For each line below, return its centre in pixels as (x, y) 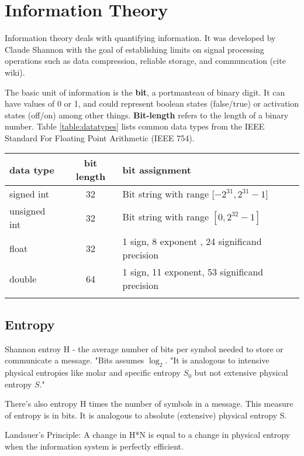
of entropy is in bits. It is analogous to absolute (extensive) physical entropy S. (146, 415)
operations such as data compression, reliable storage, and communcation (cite (145, 61)
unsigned (27, 211)
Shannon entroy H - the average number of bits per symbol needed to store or (144, 348)
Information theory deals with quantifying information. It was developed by (140, 38)
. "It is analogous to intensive (217, 360)
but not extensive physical (241, 372)
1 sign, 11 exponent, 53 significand (193, 272)
